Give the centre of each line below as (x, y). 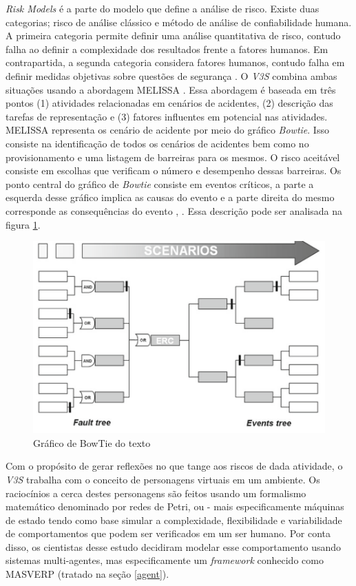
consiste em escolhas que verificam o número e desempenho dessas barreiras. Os (174, 170)
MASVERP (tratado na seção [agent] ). (87, 574)
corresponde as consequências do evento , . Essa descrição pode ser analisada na (174, 210)
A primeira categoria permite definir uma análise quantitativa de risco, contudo (173, 35)
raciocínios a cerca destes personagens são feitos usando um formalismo (156, 493)
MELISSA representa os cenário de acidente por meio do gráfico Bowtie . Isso (167, 130)
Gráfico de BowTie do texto (92, 442)
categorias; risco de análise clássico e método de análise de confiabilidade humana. (179, 22)
